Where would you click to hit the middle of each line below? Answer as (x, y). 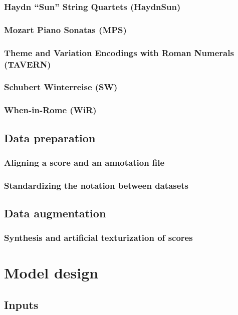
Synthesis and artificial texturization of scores (98, 238)
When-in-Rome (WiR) (50, 110)
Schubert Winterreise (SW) (61, 87)
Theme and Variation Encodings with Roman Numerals (119, 52)
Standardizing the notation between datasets (96, 185)
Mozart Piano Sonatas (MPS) (65, 29)
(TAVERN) (28, 64)
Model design (51, 273)
